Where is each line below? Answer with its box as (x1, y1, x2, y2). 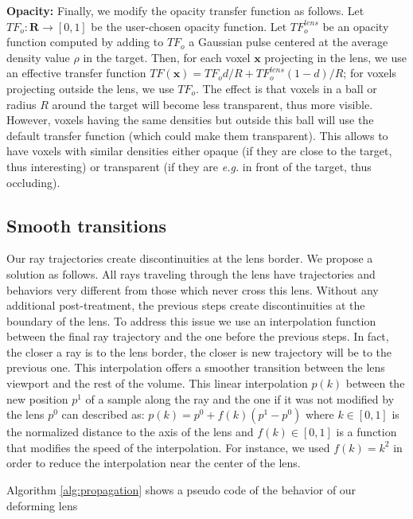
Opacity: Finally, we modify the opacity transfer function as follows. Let (6, 2, 364, 18)
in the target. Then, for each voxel (83, 49, 251, 65)
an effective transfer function (6, 64, 146, 81)
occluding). (6, 174, 60, 190)
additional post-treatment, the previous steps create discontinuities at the (6, 297, 365, 314)
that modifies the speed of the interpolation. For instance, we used (6, 439, 330, 455)
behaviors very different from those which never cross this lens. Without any (6, 281, 379, 298)
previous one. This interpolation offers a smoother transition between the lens (6, 359, 385, 376)
